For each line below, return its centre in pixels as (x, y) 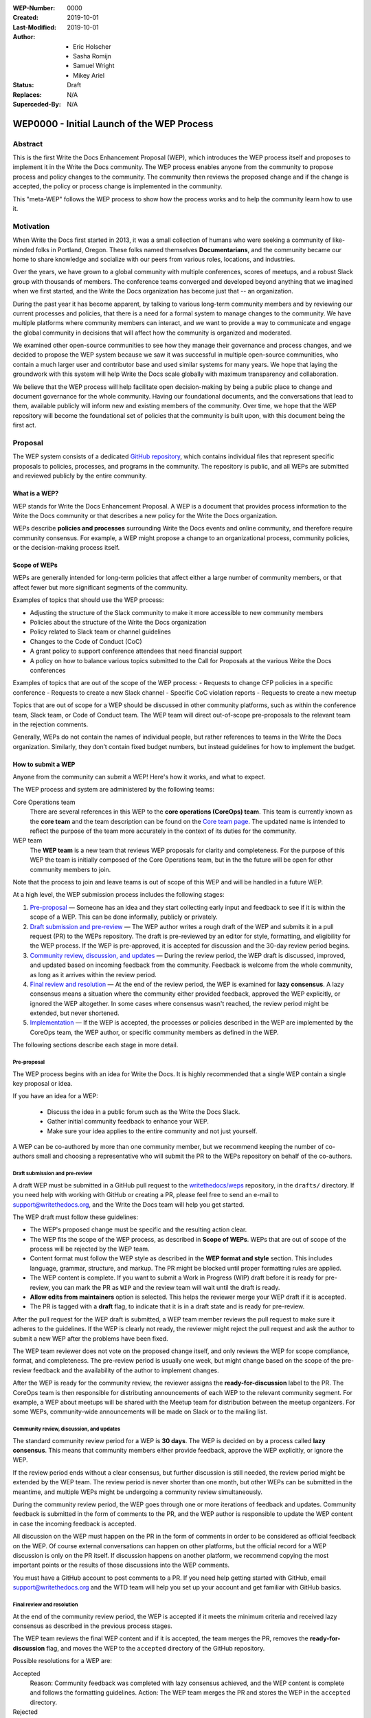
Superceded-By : (37, 104)
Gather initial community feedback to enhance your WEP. (128, 1122)
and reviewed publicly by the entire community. (80, 476)
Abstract (28, 144)
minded (23, 249)
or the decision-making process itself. (66, 548)
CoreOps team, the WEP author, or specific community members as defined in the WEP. (154, 1032)
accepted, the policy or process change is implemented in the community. (117, 186)
